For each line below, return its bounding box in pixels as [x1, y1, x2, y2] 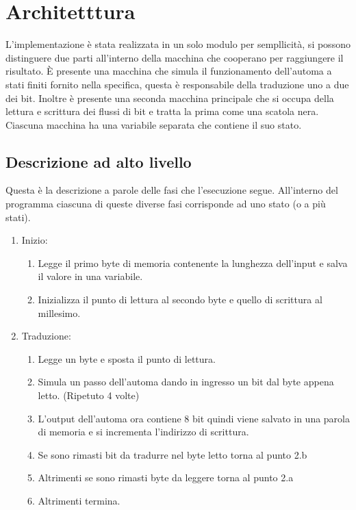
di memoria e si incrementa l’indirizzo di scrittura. [38, 424, 249, 439]
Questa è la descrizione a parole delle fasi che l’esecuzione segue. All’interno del [5, 183, 338, 197]
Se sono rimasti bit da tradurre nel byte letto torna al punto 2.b [38, 447, 307, 461]
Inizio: [21, 233, 48, 247]
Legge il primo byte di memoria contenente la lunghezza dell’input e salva [38, 255, 348, 270]
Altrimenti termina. [38, 493, 120, 507]
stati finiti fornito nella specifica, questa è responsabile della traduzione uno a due [5, 77, 349, 91]
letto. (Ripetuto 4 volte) [38, 388, 140, 403]
